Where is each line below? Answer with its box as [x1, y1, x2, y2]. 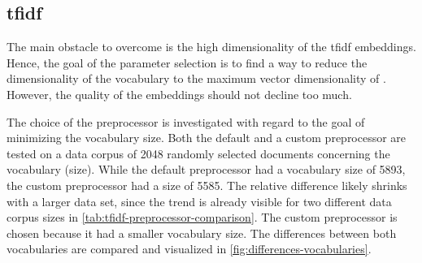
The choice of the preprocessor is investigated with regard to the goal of [7, 113, 365, 130]
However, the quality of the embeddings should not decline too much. [7, 85, 352, 102]
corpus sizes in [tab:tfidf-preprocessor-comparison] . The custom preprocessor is [7, 209, 398, 226]
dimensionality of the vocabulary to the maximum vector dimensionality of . [7, 70, 386, 87]
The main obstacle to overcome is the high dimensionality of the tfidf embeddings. [7, 38, 416, 55]
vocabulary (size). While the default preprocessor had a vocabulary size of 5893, [7, 161, 406, 178]
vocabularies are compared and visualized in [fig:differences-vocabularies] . [7, 240, 372, 257]
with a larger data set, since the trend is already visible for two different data [7, 192, 392, 209]
